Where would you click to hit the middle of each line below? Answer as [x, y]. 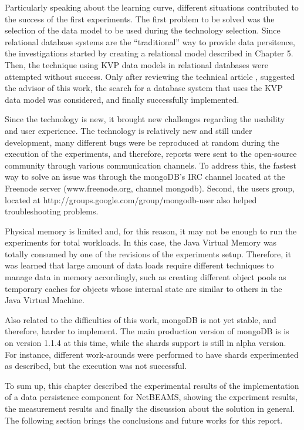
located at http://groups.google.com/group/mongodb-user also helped [131, 199]
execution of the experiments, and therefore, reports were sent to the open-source [151, 154]
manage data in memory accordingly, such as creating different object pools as [146, 277]
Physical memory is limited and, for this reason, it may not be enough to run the [151, 231]
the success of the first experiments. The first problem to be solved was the [140, 19]
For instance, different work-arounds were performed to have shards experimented [152, 354]
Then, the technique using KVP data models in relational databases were [136, 64]
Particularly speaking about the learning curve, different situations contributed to [152, 7]
